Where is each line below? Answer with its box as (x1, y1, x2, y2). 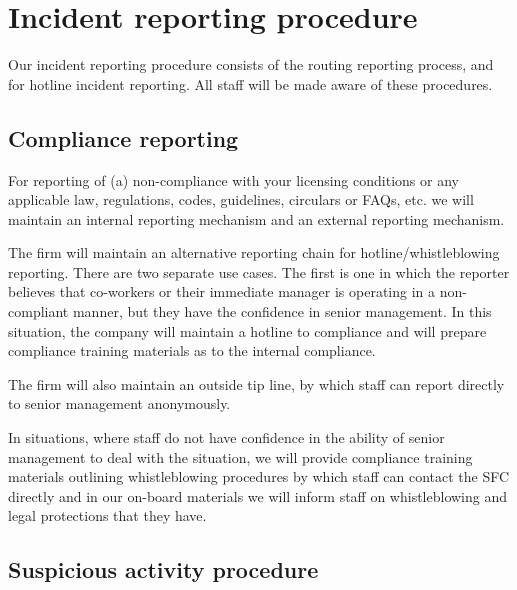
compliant (8, 301, 69, 322)
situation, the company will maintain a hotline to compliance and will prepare (8, 320, 487, 341)
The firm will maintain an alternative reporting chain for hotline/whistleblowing (8, 242, 500, 263)
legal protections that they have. (8, 505, 207, 526)
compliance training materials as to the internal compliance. (8, 340, 376, 361)
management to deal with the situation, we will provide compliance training (8, 446, 473, 467)
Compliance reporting (8, 122, 239, 153)
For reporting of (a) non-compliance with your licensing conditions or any (8, 169, 459, 190)
